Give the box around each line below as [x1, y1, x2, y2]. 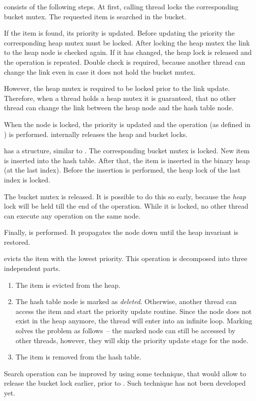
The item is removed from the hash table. [15, 352, 142, 362]
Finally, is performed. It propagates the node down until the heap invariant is [4, 227, 239, 237]
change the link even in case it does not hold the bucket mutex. [4, 66, 196, 77]
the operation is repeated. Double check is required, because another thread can [4, 56, 246, 67]
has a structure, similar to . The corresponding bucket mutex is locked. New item [4, 145, 250, 156]
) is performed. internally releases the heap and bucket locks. [4, 129, 188, 139]
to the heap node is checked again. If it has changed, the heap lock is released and [4, 47, 252, 57]
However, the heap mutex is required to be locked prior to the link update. [4, 83, 230, 93]
